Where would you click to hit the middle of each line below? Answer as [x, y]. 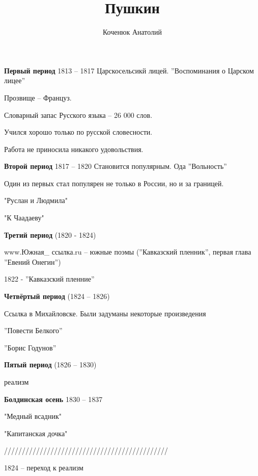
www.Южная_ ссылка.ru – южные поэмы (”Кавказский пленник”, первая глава [128, 252]
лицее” [15, 80]
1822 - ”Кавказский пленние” [49, 279]
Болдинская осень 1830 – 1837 [53, 399]
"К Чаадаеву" [24, 218]
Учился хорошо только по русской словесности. [78, 132]
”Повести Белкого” [33, 330]
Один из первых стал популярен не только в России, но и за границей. [114, 183]
